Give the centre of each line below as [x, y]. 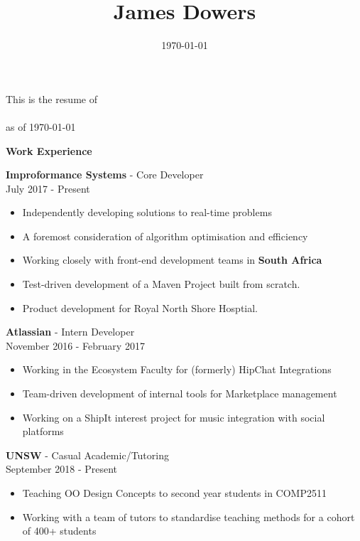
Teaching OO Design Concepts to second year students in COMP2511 [174, 493]
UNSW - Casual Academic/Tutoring [87, 455]
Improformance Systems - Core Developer [105, 175]
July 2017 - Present [48, 188]
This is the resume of [51, 98]
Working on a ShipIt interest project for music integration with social [174, 417]
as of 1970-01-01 [41, 126]
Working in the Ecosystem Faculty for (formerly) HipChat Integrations [177, 369]
